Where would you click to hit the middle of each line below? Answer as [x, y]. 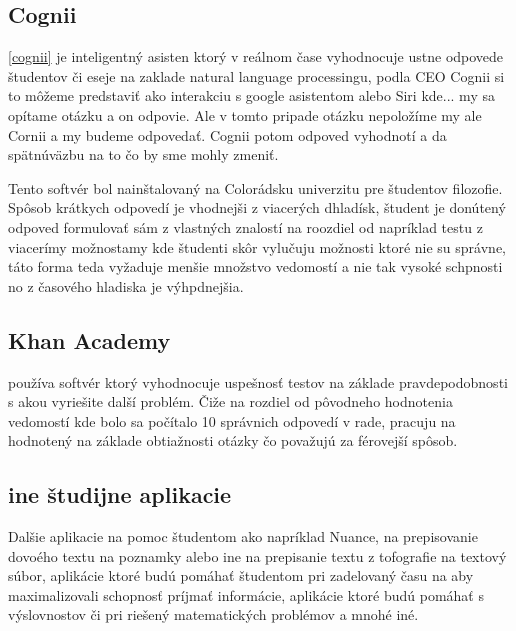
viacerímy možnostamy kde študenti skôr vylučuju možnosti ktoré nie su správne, [257, 246]
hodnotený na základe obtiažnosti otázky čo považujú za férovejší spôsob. [233, 440]
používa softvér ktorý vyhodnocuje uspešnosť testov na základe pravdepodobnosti [258, 381]
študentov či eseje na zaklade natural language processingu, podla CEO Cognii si [256, 75]
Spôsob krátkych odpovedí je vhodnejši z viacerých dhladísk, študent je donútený [257, 207]
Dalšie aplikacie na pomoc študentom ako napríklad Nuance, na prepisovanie [243, 536]
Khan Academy [89, 339]
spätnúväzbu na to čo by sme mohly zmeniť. [143, 154]
